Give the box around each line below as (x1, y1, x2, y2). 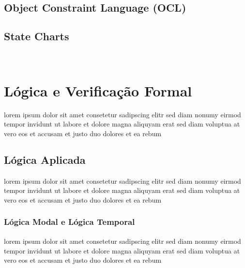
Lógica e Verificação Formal (4, 80, 192, 100)
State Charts (4, 29, 69, 44)
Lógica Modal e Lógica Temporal (4, 215, 135, 227)
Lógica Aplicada (4, 152, 86, 167)
